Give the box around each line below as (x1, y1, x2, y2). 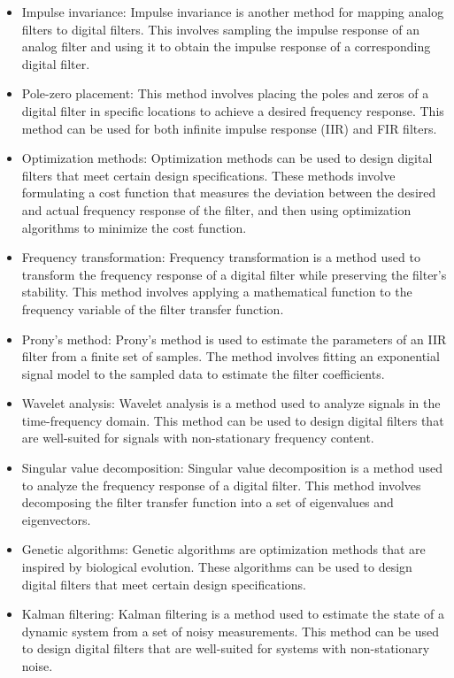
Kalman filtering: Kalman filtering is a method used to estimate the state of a (21, 605, 444, 623)
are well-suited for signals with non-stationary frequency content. (21, 428, 374, 447)
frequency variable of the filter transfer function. (21, 299, 284, 318)
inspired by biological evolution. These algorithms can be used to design (21, 558, 412, 576)
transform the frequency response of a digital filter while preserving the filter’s (21, 265, 447, 283)
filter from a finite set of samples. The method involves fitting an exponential (21, 347, 440, 366)
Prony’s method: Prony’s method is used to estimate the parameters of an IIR (21, 329, 447, 348)
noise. (21, 657, 53, 674)
